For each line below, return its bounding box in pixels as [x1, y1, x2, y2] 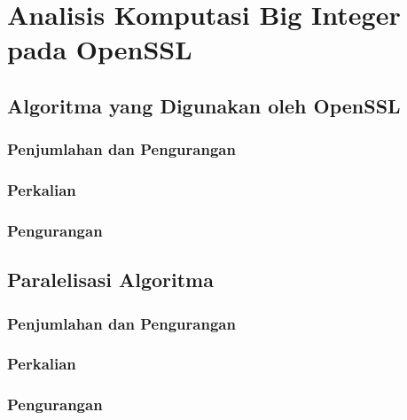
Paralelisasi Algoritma [7, 266, 214, 293]
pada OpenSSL [7, 31, 192, 67]
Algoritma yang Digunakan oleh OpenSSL [7, 91, 401, 119]
